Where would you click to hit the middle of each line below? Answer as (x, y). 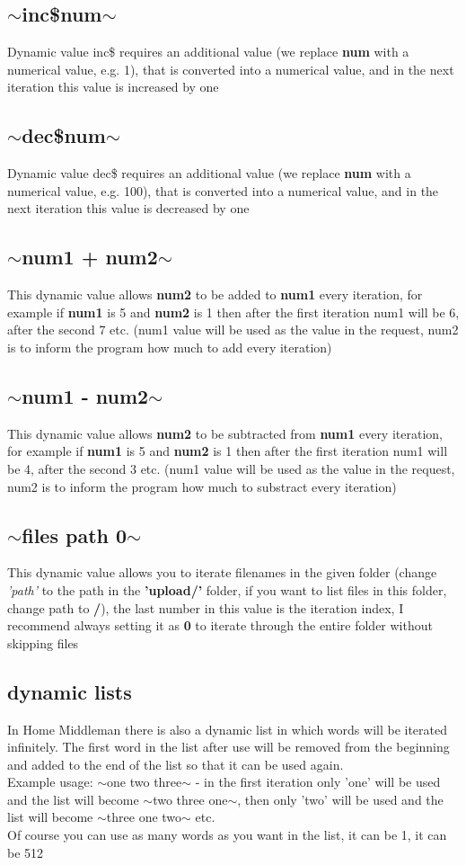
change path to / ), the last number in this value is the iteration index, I (206, 607)
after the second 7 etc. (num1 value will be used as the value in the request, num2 (233, 330)
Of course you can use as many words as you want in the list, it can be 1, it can (227, 835)
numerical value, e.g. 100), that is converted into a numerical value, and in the (223, 190)
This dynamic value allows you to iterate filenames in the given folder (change (222, 572)
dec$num (64, 135)
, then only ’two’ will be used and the (340, 799)
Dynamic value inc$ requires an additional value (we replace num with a (208, 52)
